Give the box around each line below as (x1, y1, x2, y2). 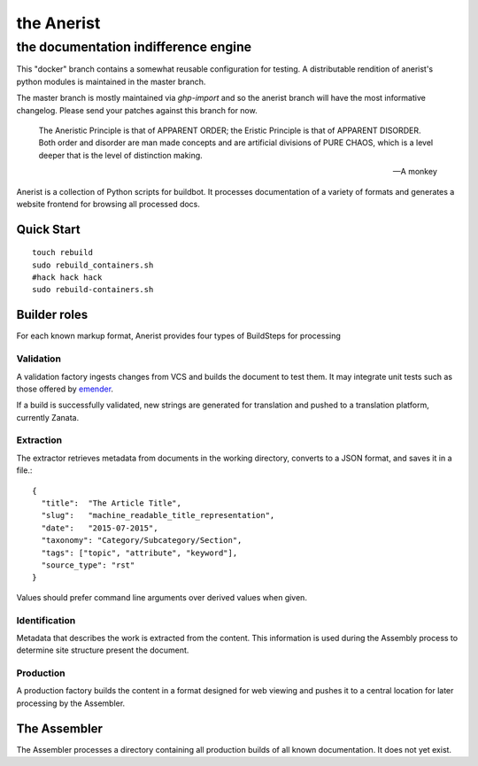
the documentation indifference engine (16, 39, 252, 55)
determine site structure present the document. (16, 645, 189, 655)
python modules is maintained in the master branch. (16, 76, 206, 87)
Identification (16, 614, 76, 626)
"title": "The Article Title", (41, 499, 181, 508)
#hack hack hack (32, 273, 103, 282)
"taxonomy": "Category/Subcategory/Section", (41, 536, 243, 545)
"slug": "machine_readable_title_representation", (41, 510, 275, 521)
